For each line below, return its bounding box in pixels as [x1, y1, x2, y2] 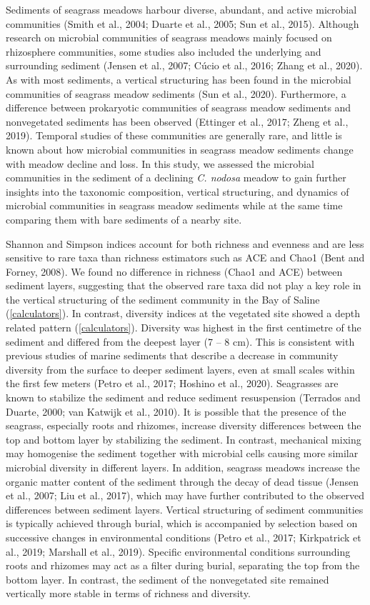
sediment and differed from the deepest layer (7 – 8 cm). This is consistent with [6, 334, 355, 349]
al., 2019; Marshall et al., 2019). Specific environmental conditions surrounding [6, 544, 351, 559]
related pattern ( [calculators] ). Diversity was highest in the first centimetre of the [6, 320, 361, 335]
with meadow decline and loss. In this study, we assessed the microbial [6, 156, 314, 171]
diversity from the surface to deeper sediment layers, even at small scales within [6, 361, 355, 376]
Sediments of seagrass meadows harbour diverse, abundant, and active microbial [6, 2, 357, 16]
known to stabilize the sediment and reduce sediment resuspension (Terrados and [6, 390, 361, 405]
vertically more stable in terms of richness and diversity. [6, 586, 251, 601]
